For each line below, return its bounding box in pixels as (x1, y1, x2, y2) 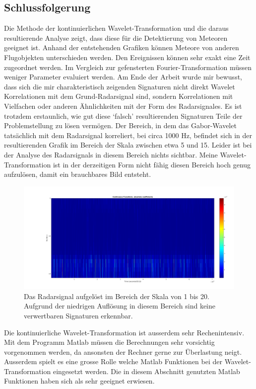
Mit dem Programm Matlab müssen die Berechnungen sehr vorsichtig (4, 337, 215, 347)
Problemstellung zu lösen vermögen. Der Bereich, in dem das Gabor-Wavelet (4, 120, 237, 131)
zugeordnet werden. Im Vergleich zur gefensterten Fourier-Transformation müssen (4, 62, 252, 72)
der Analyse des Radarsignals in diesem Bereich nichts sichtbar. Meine (4, 149, 218, 159)
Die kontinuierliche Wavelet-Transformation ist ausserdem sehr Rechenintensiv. (4, 327, 245, 337)
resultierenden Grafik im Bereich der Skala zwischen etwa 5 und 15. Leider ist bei (4, 140, 252, 150)
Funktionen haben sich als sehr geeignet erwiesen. (4, 376, 155, 386)
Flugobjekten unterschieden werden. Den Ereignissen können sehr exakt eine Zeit (4, 52, 251, 62)
